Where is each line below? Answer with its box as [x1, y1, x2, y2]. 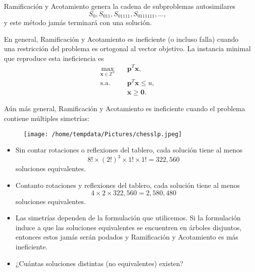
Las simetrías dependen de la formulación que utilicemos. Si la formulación [15, 212, 241, 223]
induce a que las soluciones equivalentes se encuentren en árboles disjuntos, [15, 222, 242, 232]
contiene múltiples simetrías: [4, 113, 89, 123]
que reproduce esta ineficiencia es [4, 53, 104, 63]
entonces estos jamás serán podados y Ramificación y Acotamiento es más [15, 232, 238, 242]
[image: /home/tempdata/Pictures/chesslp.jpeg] [24, 130, 182, 138]
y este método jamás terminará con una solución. [4, 17, 152, 28]
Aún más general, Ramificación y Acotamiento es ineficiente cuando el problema [4, 103, 245, 114]
